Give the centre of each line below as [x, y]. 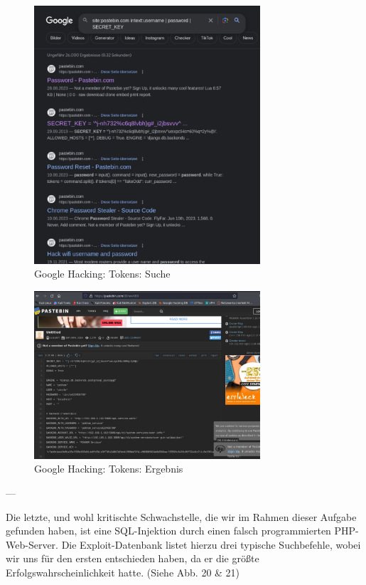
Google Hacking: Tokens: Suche [102, 274]
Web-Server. [32, 544]
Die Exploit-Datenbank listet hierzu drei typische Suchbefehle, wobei [211, 544]
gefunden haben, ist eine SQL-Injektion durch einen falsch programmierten [168, 531]
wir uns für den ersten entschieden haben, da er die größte [133, 558]
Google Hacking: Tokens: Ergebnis [109, 469]
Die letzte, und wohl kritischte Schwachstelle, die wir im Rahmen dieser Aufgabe [181, 516]
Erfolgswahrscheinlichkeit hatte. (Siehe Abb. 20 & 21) [123, 572]
